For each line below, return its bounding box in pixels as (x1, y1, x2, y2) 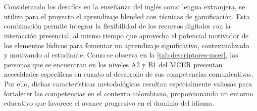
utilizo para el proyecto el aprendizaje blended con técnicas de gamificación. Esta (4, 11, 250, 21)
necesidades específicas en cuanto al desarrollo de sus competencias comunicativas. (4, 69, 254, 79)
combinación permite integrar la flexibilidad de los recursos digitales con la (4, 21, 231, 31)
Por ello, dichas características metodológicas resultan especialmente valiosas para (4, 78, 253, 88)
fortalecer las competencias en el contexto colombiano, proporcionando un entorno (4, 88, 254, 98)
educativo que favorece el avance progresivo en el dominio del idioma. (4, 98, 214, 108)
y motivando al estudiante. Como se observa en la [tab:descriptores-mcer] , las (4, 50, 238, 60)
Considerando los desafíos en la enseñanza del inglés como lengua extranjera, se (4, 1, 245, 12)
